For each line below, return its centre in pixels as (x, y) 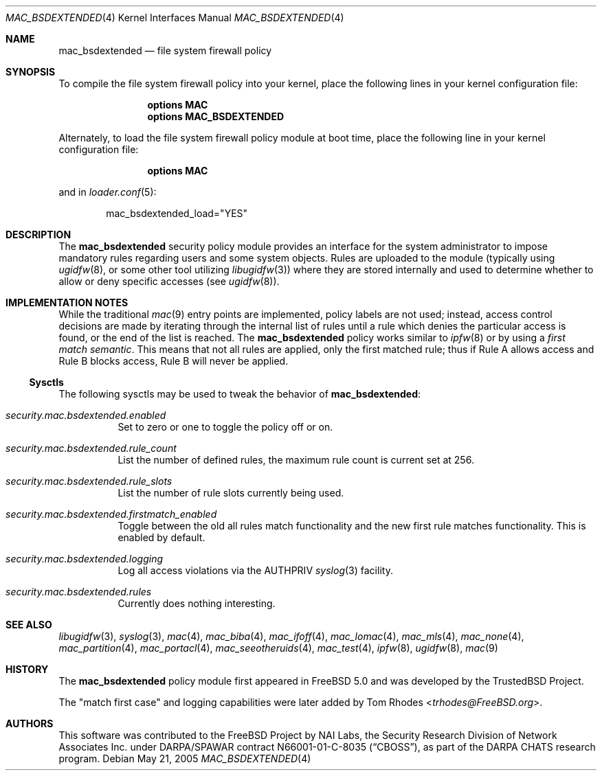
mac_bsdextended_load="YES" (177, 213)
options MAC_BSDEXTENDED (216, 116)
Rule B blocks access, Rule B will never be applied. (174, 361)
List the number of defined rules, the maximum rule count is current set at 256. (296, 460)
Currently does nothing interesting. (197, 603)
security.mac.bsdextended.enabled (86, 415)
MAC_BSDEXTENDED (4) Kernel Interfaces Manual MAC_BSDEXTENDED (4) (175, 18)
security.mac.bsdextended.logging (85, 559)
